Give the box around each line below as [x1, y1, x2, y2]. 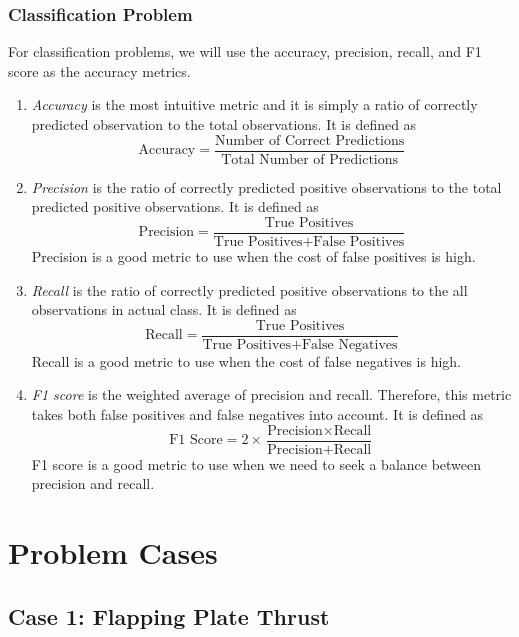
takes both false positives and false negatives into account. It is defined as [31, 403, 484, 424]
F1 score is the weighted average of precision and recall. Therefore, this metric [31, 384, 512, 405]
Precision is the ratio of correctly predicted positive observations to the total [31, 176, 502, 197]
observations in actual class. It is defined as [31, 299, 297, 320]
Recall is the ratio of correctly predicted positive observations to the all [31, 279, 468, 300]
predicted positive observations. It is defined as [31, 196, 319, 217]
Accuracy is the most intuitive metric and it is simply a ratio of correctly [31, 94, 478, 115]
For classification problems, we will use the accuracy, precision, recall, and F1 [8, 41, 482, 62]
